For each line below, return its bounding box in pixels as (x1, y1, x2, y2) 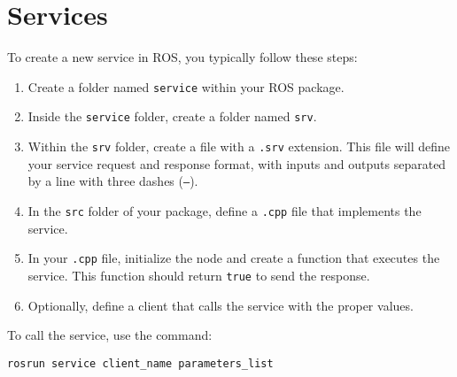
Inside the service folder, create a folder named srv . (27, 107, 317, 126)
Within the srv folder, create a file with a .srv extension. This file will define (27, 137, 451, 156)
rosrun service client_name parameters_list (7, 357, 274, 370)
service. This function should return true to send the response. (27, 265, 370, 284)
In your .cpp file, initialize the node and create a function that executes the (27, 249, 440, 267)
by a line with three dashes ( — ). (27, 172, 198, 190)
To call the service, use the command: (7, 326, 213, 344)
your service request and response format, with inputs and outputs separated (27, 154, 446, 173)
